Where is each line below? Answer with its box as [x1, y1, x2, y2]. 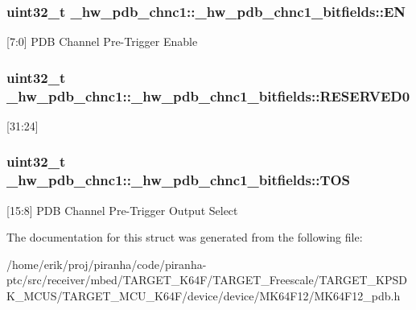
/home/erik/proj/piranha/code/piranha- [6, 255, 207, 272]
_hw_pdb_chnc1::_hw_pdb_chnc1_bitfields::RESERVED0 [6, 85, 410, 105]
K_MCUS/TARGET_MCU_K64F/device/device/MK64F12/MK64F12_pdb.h [6, 287, 401, 304]
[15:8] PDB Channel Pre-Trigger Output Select [6, 201, 238, 218]
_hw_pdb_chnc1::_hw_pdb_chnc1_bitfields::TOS [6, 170, 351, 190]
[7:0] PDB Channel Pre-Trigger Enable [6, 33, 198, 50]
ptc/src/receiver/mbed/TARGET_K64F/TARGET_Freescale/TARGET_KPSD [6, 271, 407, 288]
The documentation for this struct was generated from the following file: [6, 229, 363, 246]
